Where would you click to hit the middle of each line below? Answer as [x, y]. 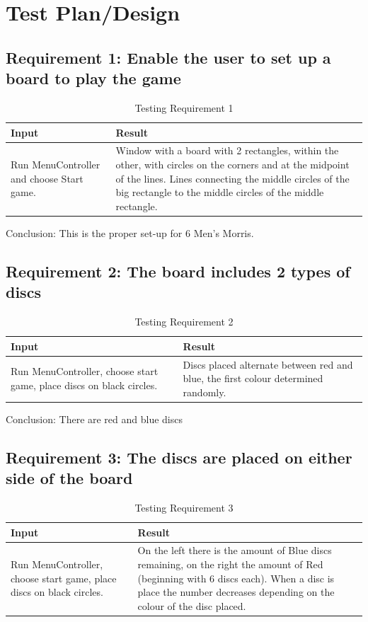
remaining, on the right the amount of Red [230, 564]
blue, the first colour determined [253, 378]
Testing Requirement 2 [184, 322]
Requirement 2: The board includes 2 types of [178, 271]
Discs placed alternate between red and [268, 364]
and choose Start [47, 178]
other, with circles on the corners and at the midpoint [232, 164]
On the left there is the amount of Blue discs [235, 550]
